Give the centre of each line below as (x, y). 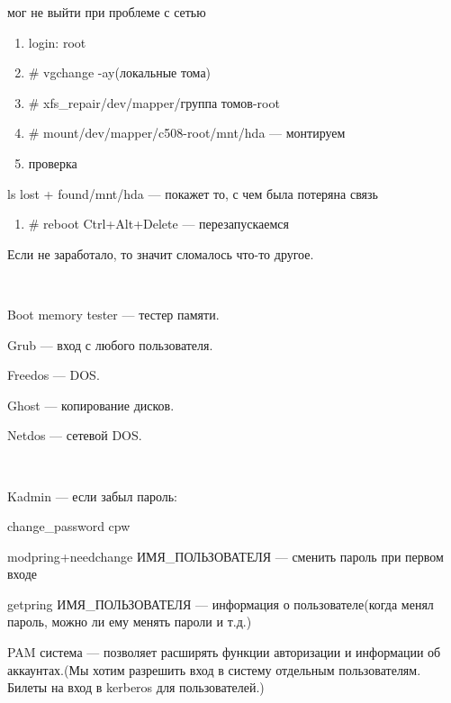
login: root (57, 42)
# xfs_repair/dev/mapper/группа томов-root (154, 102)
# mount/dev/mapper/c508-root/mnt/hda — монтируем (187, 133)
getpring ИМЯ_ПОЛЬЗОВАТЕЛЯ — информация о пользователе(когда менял (221, 604)
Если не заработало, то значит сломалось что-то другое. (161, 253)
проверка (53, 162)
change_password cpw (69, 526)
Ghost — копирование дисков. (91, 405)
